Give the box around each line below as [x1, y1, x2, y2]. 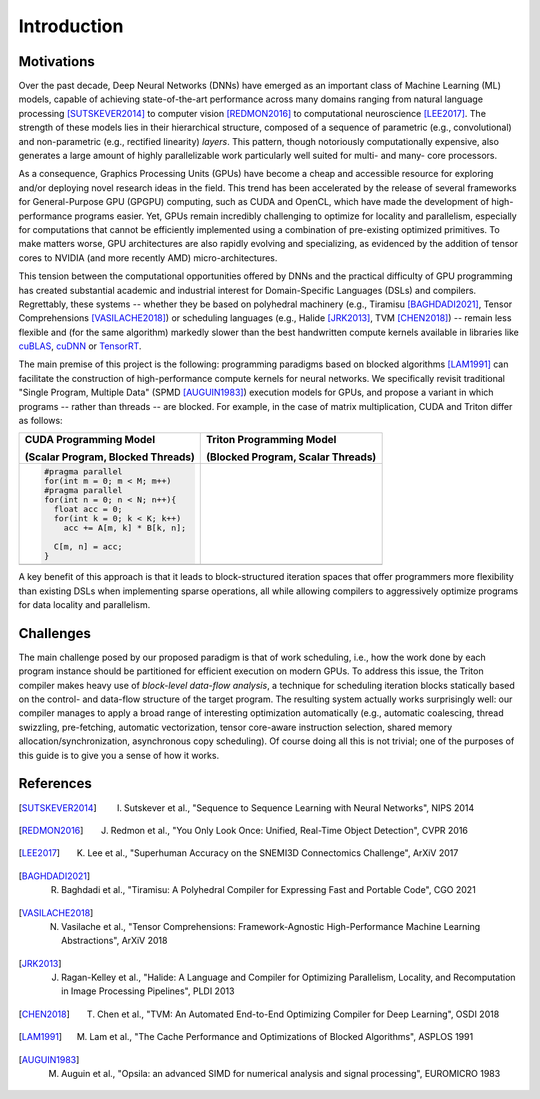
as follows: [18, 415, 64, 427]
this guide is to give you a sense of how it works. [18, 749, 220, 761]
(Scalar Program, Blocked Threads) [24, 450, 195, 464]
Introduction [18, 15, 124, 37]
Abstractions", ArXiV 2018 [61, 935, 168, 947]
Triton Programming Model [206, 433, 337, 447]
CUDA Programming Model [24, 433, 155, 447]
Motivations [18, 53, 95, 70]
